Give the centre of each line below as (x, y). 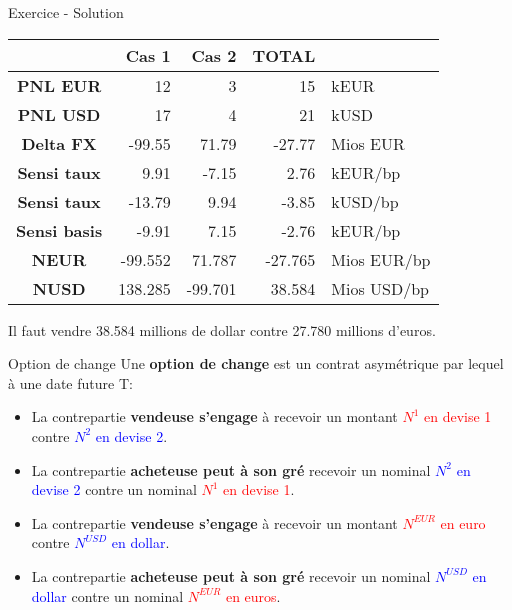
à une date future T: (70, 382)
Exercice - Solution (66, 12)
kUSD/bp (365, 201)
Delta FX (59, 143)
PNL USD (59, 114)
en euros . (253, 595)
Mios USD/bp (380, 288)
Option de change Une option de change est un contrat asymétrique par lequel (256, 363)
